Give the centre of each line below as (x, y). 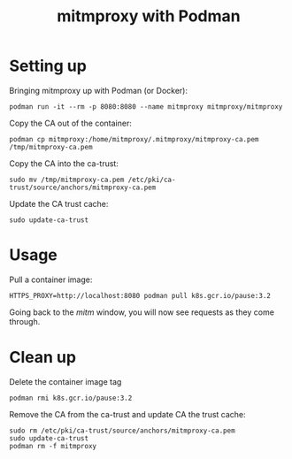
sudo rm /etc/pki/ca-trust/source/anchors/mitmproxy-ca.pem (123, 431)
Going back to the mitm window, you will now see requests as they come (142, 312)
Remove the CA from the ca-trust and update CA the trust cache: (127, 414)
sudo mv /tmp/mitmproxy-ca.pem (67, 180)
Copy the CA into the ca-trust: (64, 163)
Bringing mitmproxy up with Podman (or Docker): (99, 90)
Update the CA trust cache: (59, 203)
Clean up (43, 358)
